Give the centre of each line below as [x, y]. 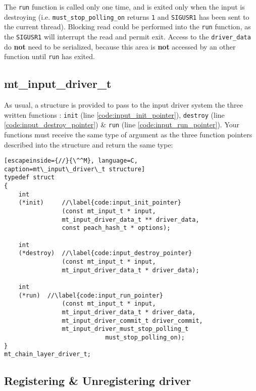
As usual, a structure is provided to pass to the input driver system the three [123, 105]
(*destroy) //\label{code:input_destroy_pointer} [105, 253]
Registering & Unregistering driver [98, 381]
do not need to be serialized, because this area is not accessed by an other [120, 46]
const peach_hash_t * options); [116, 228]
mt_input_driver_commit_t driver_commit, [132, 321]
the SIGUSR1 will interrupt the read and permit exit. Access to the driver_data [127, 36]
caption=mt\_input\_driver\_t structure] [75, 169]
